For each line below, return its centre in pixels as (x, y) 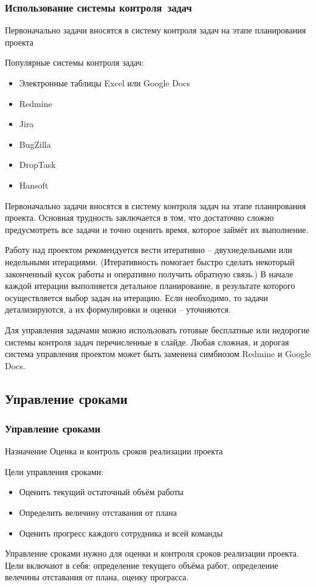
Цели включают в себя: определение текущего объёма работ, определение (142, 565)
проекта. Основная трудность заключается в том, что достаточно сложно (139, 217)
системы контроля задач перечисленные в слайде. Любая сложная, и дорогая (147, 342)
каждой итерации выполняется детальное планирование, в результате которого (150, 286)
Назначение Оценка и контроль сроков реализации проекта (114, 451)
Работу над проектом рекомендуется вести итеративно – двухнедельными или (149, 250)
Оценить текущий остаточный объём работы (101, 492)
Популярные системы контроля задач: (74, 62)
